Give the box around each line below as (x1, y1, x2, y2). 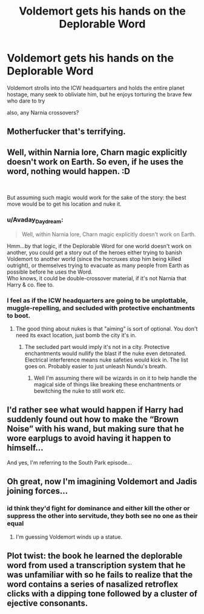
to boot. (7, 311, 31, 320)
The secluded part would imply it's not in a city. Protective (24, 343, 170, 350)
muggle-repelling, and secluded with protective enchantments (7, 303, 196, 312)
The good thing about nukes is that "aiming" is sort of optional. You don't (15, 325, 198, 332)
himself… (7, 443, 44, 453)
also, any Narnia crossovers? (7, 109, 79, 116)
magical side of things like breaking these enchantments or (33, 381, 182, 388)
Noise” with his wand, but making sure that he (7, 423, 185, 434)
